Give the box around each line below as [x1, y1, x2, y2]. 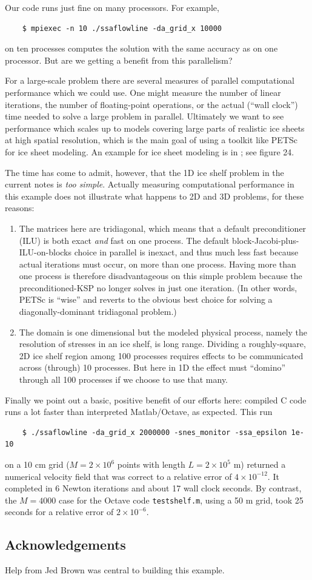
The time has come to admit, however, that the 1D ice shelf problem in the [5, 166, 284, 178]
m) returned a [233, 458, 286, 470]
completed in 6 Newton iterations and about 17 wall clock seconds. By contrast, [5, 482, 302, 494]
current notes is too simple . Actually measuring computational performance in [5, 178, 294, 191]
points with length [117, 458, 185, 470]
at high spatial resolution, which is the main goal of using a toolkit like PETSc [5, 133, 297, 146]
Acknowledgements [5, 535, 126, 554]
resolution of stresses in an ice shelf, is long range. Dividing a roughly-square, [19, 337, 306, 350]
